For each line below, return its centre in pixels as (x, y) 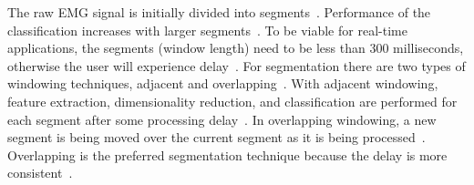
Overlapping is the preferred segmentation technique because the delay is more (227, 154)
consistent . (40, 173)
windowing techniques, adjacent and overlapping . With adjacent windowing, (223, 83)
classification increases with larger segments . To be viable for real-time (207, 30)
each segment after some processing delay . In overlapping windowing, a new (222, 119)
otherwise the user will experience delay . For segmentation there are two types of (237, 65)
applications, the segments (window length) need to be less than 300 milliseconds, (236, 48)
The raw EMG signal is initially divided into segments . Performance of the (219, 12)
